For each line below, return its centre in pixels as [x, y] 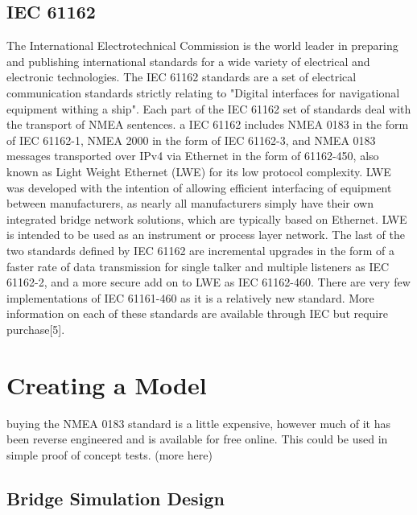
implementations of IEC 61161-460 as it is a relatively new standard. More [190, 297]
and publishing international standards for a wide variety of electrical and [188, 61]
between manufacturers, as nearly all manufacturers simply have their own [190, 203]
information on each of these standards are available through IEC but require [197, 313]
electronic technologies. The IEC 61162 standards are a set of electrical [182, 77]
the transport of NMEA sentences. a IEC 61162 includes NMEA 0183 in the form [208, 124]
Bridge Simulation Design [116, 498]
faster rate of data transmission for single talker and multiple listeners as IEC [198, 266]
